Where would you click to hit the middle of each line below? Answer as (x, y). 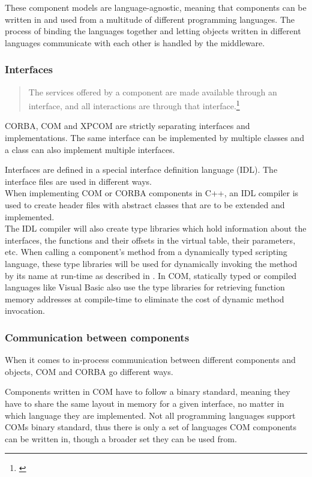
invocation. (25, 310)
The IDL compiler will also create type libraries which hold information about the (156, 228)
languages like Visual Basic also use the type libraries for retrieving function (145, 287)
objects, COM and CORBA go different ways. (89, 371)
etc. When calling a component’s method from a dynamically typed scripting (146, 252)
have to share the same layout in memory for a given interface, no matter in (145, 403)
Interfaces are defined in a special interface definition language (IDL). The (141, 169)
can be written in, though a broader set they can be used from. (121, 438)
